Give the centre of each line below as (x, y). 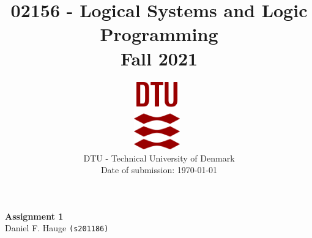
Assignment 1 (34, 216)
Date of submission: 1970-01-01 (159, 170)
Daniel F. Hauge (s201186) (57, 228)
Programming (159, 34)
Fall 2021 (159, 58)
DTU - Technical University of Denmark (159, 158)
